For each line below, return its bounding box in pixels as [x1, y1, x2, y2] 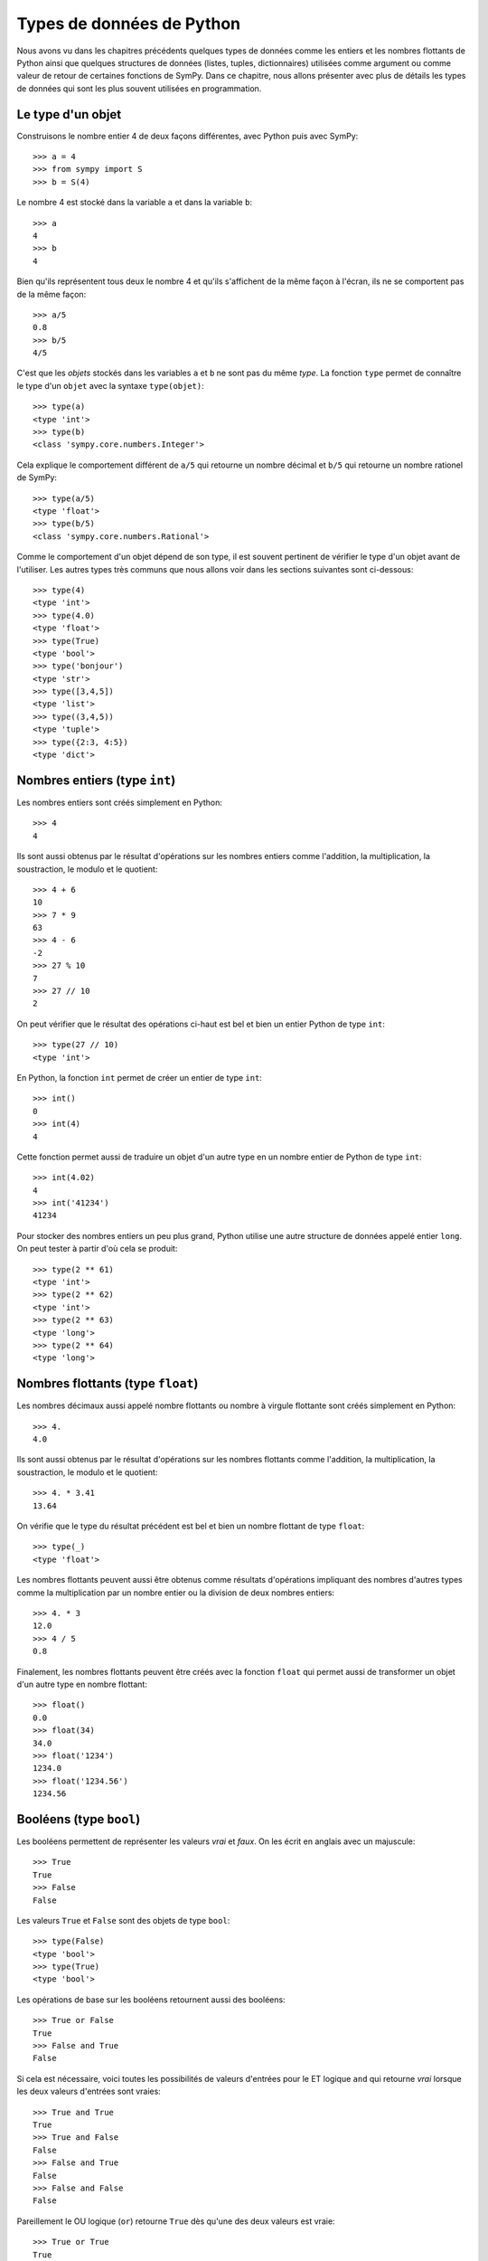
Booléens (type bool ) [16, 1812, 141, 1827]
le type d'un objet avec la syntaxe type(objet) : [16, 380, 205, 391]
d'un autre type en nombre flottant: [16, 1679, 148, 1689]
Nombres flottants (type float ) [16, 1376, 199, 1392]
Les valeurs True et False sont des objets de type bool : [16, 1915, 230, 1925]
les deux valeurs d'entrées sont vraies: [16, 2086, 162, 2097]
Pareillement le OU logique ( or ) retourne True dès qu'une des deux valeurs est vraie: [16, 2216, 335, 2227]
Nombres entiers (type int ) [16, 772, 176, 788]
